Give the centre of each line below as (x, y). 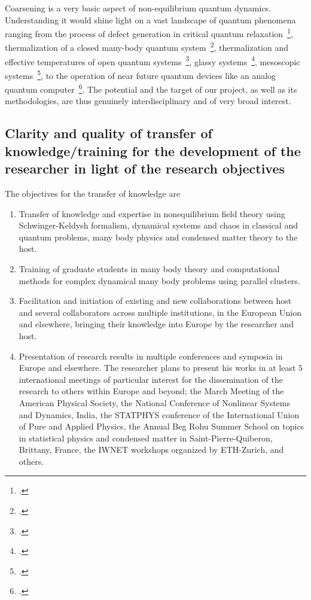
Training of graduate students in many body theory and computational (149, 268)
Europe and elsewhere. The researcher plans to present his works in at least (157, 368)
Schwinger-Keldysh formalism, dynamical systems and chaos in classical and (158, 225)
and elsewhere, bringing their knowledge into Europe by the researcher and (156, 324)
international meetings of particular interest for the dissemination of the (151, 379)
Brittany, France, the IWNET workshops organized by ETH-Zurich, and (151, 450)
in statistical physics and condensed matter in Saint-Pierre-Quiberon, (146, 438)
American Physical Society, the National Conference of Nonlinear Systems (155, 402)
